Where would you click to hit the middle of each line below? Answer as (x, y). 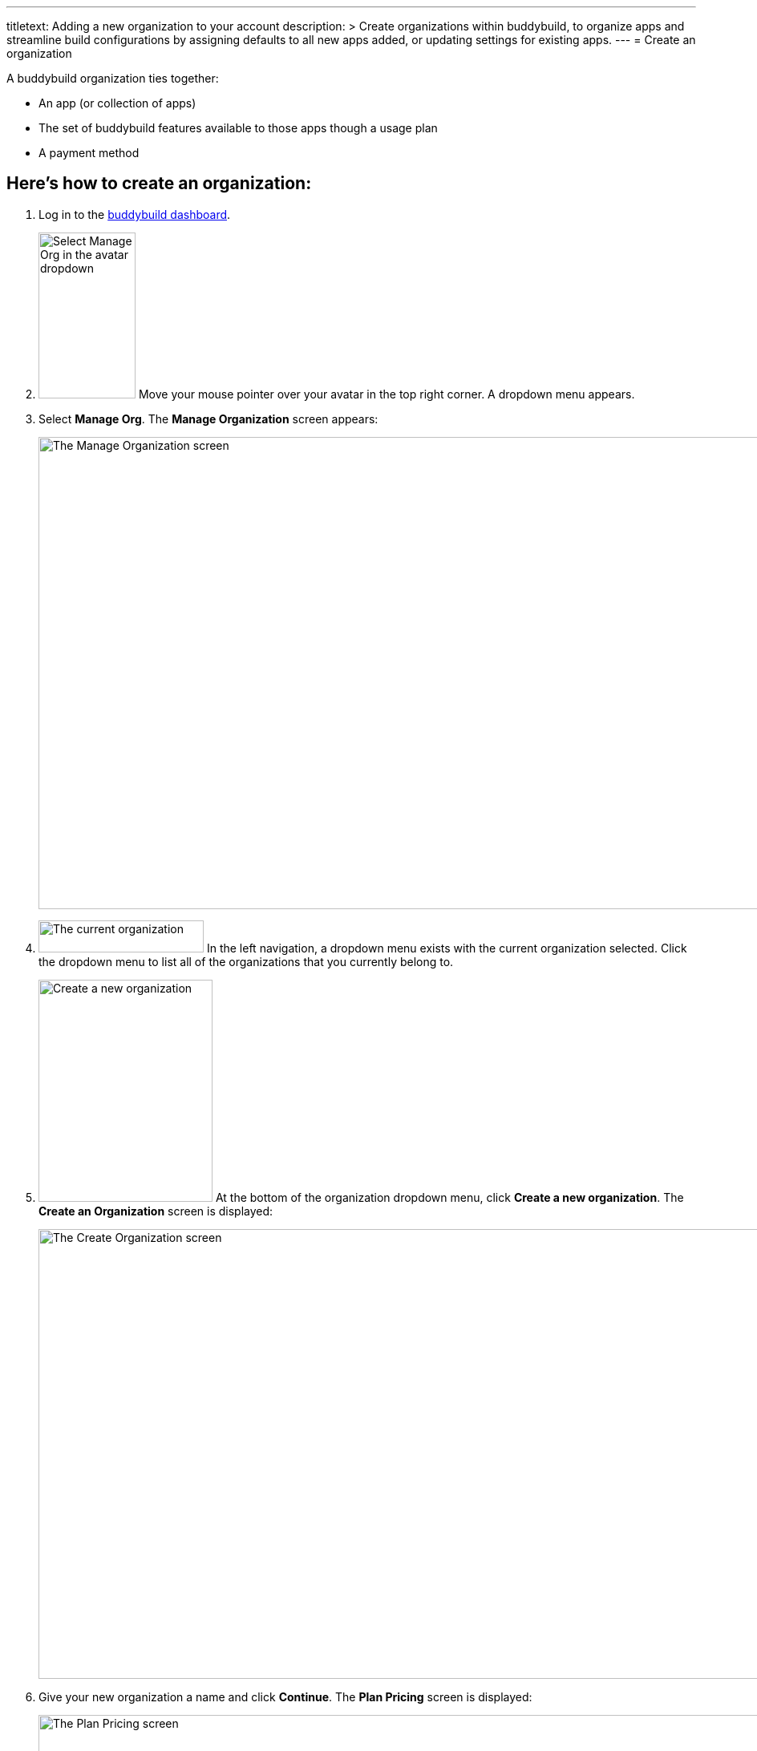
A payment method (89, 153)
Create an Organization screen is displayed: (156, 1211)
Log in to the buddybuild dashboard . (135, 214)
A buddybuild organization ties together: (113, 78)
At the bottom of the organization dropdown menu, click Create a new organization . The (449, 1197)
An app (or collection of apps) (117, 103)
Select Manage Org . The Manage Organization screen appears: (208, 419)
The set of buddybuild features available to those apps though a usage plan (238, 128)
